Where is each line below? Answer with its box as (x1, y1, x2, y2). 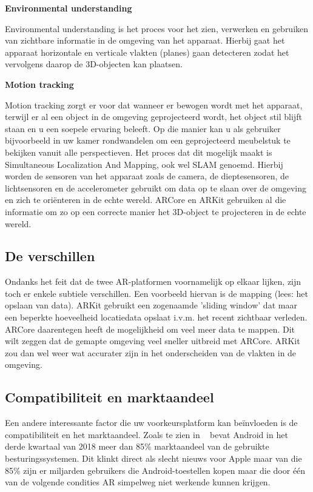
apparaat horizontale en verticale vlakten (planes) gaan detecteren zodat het (5, 45, 289, 58)
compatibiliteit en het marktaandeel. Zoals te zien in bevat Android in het (5, 428, 288, 440)
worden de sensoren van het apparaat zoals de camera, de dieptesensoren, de (5, 170, 289, 182)
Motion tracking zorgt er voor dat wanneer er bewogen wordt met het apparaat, (5, 98, 303, 111)
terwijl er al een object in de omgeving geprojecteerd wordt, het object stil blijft (5, 110, 302, 123)
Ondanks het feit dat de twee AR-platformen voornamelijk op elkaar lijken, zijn (5, 275, 301, 288)
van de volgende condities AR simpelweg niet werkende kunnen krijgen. (5, 476, 271, 488)
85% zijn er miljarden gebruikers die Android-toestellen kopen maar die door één (5, 464, 306, 476)
